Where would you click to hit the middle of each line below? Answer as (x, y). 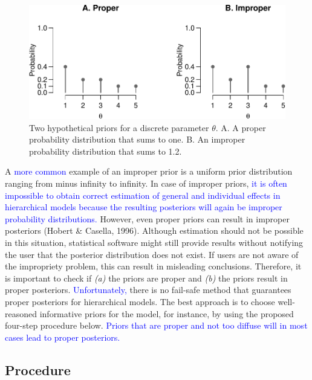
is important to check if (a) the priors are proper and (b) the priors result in (146, 278)
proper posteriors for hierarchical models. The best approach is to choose (140, 301)
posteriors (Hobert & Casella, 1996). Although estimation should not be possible (154, 230)
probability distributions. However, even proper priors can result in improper (147, 218)
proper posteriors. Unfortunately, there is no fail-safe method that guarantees (148, 290)
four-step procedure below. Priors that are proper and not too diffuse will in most (156, 325)
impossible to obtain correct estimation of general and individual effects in (143, 195)
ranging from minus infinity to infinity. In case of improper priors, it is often (146, 183)
